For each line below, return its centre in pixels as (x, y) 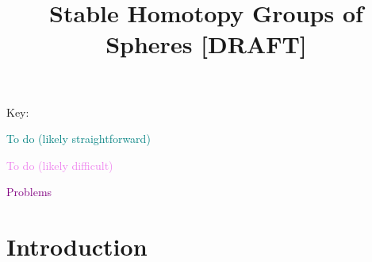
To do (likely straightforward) (79, 139)
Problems (29, 192)
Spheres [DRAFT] (206, 44)
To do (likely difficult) (60, 165)
